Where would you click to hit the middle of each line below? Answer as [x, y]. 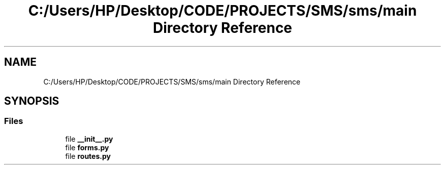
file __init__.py [89, 139]
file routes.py [88, 156]
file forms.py [87, 147]
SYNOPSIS [32, 101]
